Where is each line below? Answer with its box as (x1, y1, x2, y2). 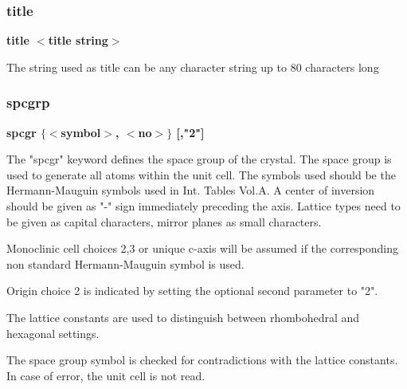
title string (48, 32, 108, 49)
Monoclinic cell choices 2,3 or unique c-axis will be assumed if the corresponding (6, 240, 399, 257)
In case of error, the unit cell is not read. (6, 367, 205, 383)
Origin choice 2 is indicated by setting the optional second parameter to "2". (6, 282, 378, 299)
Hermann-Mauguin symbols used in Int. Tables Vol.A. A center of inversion (6, 182, 375, 198)
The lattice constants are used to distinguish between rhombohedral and (6, 308, 360, 325)
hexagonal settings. (6, 324, 100, 341)
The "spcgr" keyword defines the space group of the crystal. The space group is (6, 151, 392, 167)
